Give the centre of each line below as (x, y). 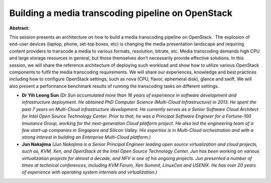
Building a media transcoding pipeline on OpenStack (121, 13)
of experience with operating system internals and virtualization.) (90, 172)
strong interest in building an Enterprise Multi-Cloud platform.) (86, 137)
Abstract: (19, 28)
